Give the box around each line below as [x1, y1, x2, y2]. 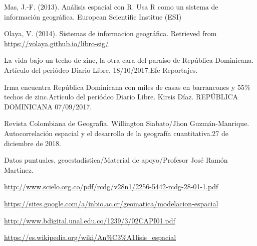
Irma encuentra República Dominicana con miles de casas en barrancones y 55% [4, 81, 250, 92]
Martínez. [4, 164, 34, 175]
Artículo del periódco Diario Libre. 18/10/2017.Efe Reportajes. [4, 64, 198, 75]
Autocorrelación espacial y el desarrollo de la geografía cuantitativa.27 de [4, 128, 228, 138]
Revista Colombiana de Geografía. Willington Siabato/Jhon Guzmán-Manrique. [4, 118, 249, 129]
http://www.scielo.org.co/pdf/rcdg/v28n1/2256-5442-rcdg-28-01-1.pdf [4, 181, 218, 192]
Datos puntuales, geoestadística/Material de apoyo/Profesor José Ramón [4, 155, 228, 165]
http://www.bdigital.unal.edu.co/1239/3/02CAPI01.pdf [4, 215, 175, 225]
